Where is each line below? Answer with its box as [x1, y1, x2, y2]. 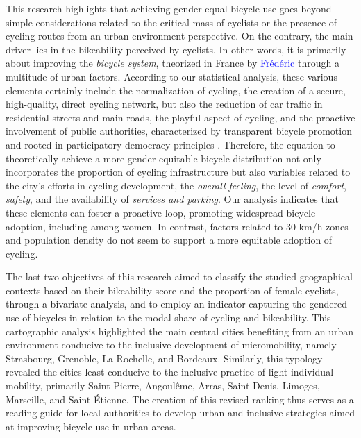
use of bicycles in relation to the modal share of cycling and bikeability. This [6, 310, 331, 325]
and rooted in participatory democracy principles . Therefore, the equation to [6, 137, 335, 151]
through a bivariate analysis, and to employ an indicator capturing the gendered [6, 296, 347, 311]
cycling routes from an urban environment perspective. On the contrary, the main [6, 28, 353, 43]
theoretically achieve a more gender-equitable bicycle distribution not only [6, 151, 321, 165]
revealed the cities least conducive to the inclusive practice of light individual [6, 364, 334, 379]
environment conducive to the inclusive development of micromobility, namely [6, 337, 337, 352]
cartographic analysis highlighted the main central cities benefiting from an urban [6, 323, 353, 338]
